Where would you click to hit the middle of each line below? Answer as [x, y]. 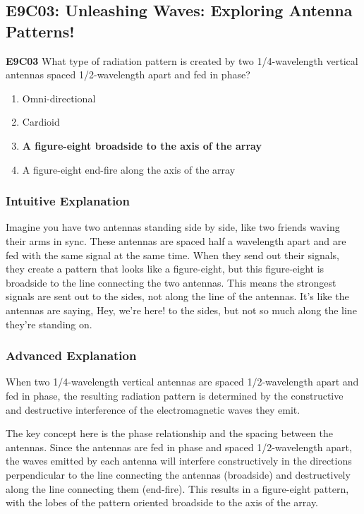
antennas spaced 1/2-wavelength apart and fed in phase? [128, 74]
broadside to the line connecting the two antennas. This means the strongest [171, 282]
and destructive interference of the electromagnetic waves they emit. [153, 409]
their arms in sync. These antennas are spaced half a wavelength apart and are [176, 240]
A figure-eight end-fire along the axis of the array [129, 169]
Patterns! [40, 31]
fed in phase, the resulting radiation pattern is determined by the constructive [175, 395]
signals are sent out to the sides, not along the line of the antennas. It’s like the [177, 296]
